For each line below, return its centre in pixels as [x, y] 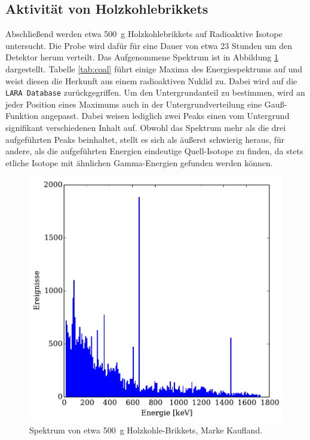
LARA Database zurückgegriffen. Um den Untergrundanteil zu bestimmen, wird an [155, 92]
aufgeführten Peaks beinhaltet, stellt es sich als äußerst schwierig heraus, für [145, 139]
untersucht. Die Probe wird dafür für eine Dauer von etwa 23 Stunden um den [149, 45]
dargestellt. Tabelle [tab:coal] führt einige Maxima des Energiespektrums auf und [154, 68]
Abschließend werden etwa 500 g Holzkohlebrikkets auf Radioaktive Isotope [144, 34]
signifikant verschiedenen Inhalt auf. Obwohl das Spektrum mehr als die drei [146, 128]
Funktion [22, 116]
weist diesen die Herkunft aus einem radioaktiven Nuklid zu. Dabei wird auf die [151, 80]
